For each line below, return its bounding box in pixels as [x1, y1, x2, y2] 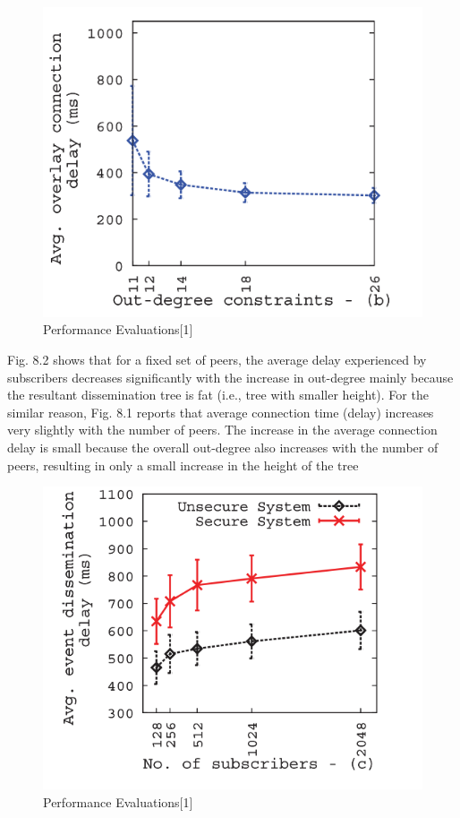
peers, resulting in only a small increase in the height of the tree [7, 455, 359, 474]
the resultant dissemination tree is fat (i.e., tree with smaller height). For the [7, 385, 429, 404]
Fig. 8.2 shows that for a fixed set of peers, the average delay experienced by [7, 349, 427, 368]
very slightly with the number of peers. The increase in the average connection [7, 420, 438, 439]
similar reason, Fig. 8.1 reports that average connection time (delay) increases [7, 402, 434, 421]
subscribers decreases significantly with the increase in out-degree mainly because [7, 367, 454, 386]
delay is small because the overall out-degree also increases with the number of [7, 437, 439, 456]
